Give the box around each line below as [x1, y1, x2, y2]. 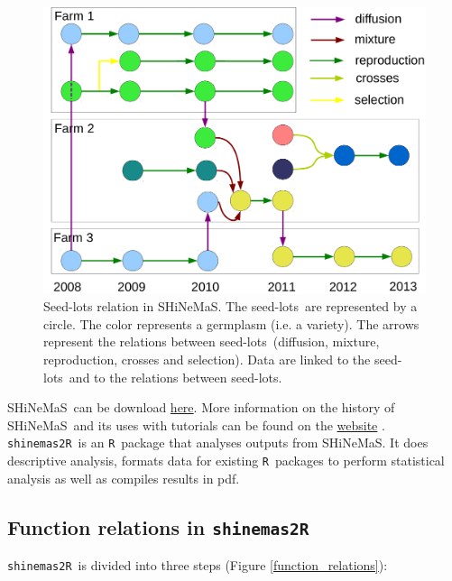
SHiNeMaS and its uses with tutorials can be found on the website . [7, 415, 385, 434]
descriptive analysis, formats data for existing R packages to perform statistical [7, 450, 445, 469]
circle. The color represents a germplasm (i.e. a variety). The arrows [43, 314, 420, 333]
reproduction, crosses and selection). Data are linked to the [43, 349, 371, 368]
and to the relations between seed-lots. [69, 367, 282, 386]
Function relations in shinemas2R [7, 512, 309, 540]
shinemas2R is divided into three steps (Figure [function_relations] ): [7, 556, 388, 575]
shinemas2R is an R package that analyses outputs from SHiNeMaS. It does [7, 433, 429, 452]
